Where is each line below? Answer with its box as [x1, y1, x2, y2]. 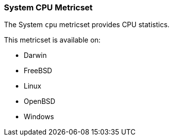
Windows [24, 112, 54, 121]
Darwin [24, 51, 47, 60]
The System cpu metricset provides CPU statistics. [4, 20, 170, 29]
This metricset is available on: [4, 36, 101, 45]
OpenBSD [24, 97, 55, 106]
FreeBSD [24, 66, 52, 75]
